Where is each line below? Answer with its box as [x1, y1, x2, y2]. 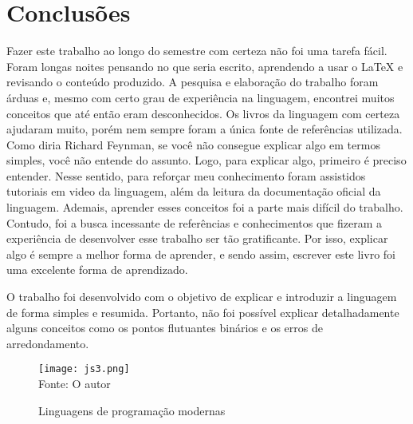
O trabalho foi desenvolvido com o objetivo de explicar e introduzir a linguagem [6, 288, 397, 305]
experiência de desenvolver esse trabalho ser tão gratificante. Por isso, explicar [6, 230, 388, 247]
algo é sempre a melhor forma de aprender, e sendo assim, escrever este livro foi [6, 245, 395, 262]
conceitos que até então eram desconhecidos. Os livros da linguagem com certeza [6, 105, 400, 121]
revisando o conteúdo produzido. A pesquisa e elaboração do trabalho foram [6, 73, 379, 90]
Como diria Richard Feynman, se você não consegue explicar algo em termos [6, 136, 380, 153]
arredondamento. [6, 335, 89, 351]
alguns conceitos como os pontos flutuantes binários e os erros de [6, 319, 323, 336]
